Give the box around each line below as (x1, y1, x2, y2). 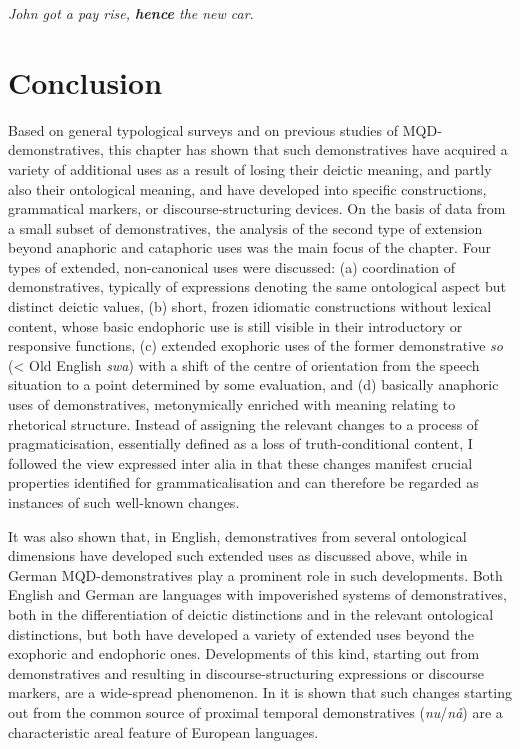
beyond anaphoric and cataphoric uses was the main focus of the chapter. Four (8, 237, 491, 258)
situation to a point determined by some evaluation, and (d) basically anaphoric (8, 374, 499, 395)
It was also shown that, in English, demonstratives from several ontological (8, 525, 467, 546)
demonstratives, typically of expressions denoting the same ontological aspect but (8, 276, 506, 297)
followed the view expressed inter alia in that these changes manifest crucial (8, 452, 473, 473)
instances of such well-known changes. (8, 492, 240, 512)
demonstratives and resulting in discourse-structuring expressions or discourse (8, 662, 484, 683)
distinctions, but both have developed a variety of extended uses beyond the (8, 623, 474, 644)
